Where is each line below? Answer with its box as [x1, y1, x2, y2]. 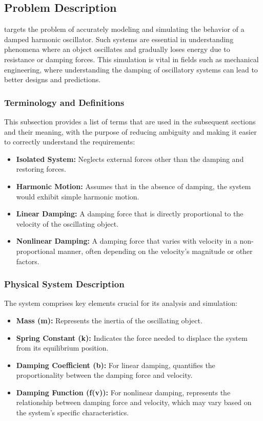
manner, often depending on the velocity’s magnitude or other [57, 245, 253, 256]
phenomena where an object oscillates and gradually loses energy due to [4, 44, 230, 54]
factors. [16, 255, 39, 266]
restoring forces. [16, 163, 66, 174]
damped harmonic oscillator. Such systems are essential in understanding [4, 33, 234, 44]
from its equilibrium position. [16, 342, 109, 353]
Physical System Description [4, 278, 125, 290]
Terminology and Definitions [4, 96, 125, 108]
